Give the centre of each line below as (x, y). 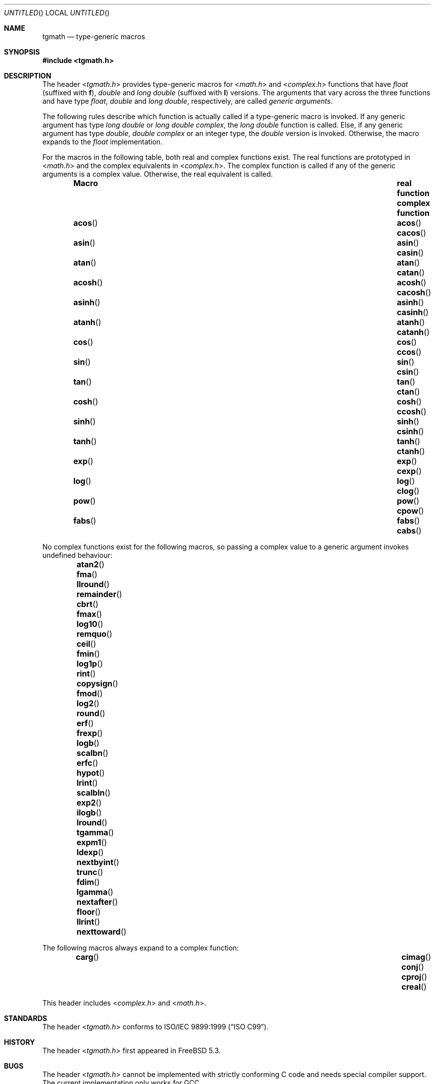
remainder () (99, 594)
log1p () (90, 664)
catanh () (413, 332)
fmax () (89, 614)
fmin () (88, 654)
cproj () (414, 977)
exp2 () (89, 803)
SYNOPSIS (22, 52)
